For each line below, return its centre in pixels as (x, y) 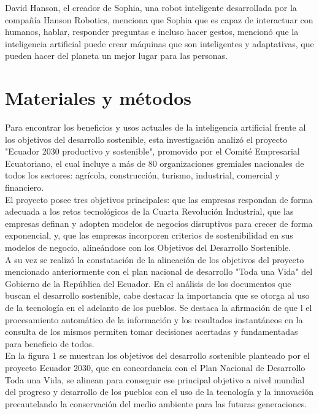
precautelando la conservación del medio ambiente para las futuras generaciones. (156, 403)
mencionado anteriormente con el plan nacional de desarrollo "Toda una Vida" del (159, 271)
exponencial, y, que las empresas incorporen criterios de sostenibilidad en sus (149, 235)
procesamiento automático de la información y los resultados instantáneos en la (154, 319)
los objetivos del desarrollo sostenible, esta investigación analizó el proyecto (146, 139)
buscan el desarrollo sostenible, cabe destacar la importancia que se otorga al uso (157, 295)
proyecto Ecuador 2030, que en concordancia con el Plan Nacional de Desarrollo (155, 367)
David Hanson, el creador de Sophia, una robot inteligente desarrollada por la (151, 7)
